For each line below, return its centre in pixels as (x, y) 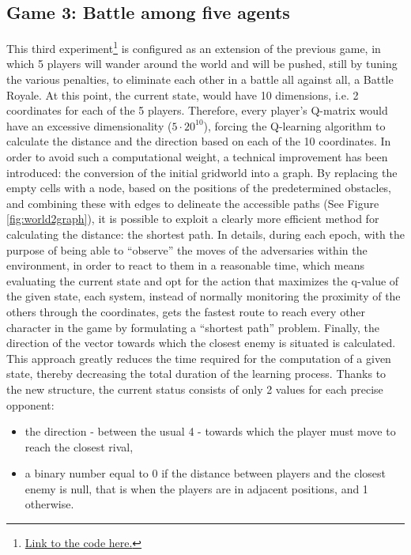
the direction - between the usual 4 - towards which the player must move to (210, 431)
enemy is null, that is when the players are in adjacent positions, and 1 (196, 488)
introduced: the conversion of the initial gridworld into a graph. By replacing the (202, 172)
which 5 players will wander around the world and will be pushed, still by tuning (202, 64)
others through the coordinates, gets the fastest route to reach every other (186, 311)
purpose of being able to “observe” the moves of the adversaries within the (187, 249)
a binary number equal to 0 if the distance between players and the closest (205, 473)
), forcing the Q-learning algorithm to (294, 125)
